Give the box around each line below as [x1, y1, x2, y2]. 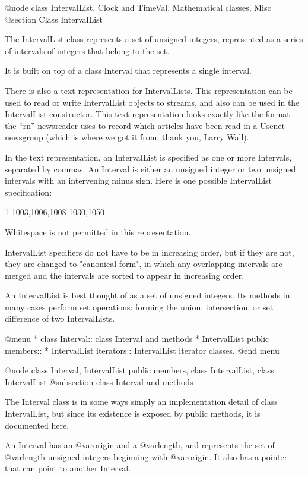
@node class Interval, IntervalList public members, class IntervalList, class [5, 364, 274, 376]
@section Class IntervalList [5, 12, 103, 25]
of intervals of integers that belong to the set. [5, 44, 170, 56]
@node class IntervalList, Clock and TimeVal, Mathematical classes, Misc [5, 1, 271, 13]
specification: [5, 185, 52, 198]
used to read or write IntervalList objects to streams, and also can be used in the [5, 96, 300, 108]
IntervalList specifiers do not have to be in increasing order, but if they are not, [5, 246, 294, 258]
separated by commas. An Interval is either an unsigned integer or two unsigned [5, 162, 296, 175]
